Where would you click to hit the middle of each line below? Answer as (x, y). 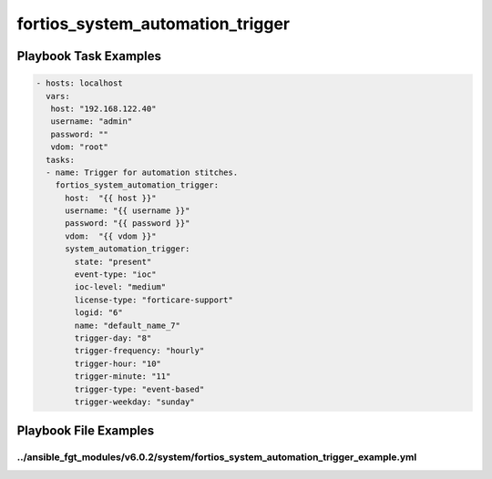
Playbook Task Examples (89, 56)
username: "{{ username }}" (128, 211)
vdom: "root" (80, 147)
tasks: (61, 160)
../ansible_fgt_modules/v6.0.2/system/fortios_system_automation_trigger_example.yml (217, 457)
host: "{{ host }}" (111, 198)
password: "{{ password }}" (128, 224)
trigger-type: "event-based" (139, 389)
